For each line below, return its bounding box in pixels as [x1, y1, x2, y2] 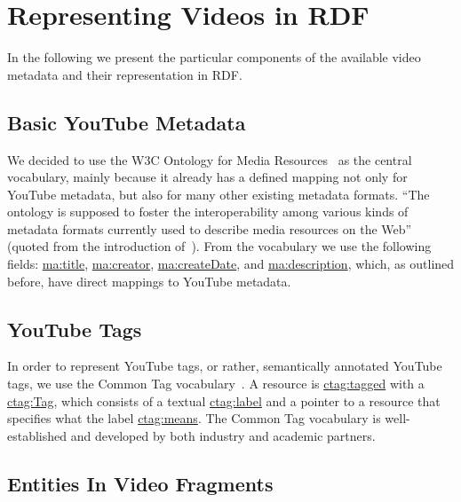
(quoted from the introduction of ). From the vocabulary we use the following [7, 237, 432, 255]
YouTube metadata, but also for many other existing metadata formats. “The [7, 184, 430, 203]
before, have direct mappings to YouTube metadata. [7, 271, 291, 290]
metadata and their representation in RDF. [7, 65, 242, 83]
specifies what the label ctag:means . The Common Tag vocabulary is [7, 409, 381, 427]
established [7, 426, 68, 444]
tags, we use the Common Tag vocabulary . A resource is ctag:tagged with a [7, 374, 425, 393]
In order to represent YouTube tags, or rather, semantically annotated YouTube [7, 357, 442, 375]
